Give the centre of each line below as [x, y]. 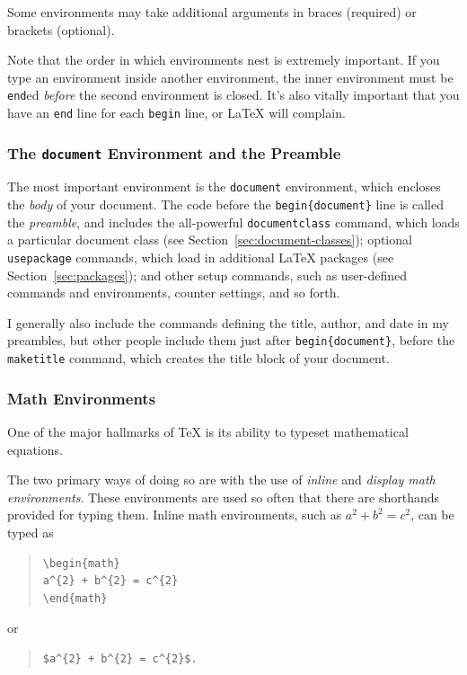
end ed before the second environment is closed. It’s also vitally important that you [233, 95]
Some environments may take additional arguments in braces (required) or [212, 12]
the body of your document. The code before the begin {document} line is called [225, 204]
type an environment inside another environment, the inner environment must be [230, 77]
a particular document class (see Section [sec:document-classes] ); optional [210, 240]
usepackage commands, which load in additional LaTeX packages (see [201, 258]
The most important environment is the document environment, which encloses [224, 187]
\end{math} [75, 598]
